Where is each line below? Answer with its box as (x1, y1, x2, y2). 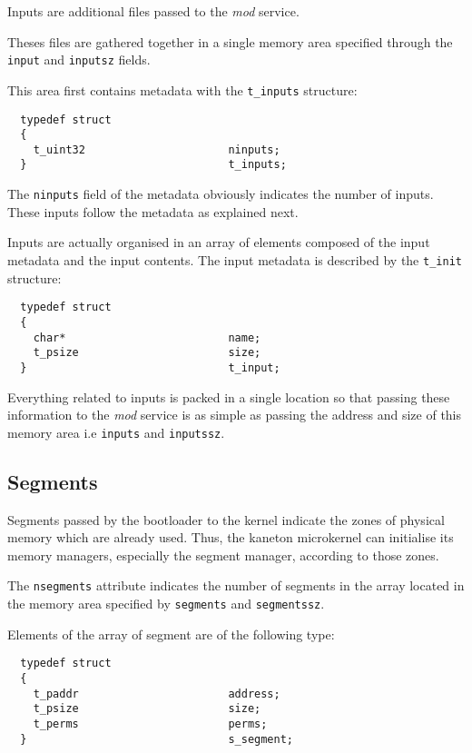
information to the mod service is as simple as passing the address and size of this (7, 405, 462, 424)
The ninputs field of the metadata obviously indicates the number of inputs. (7, 184, 434, 203)
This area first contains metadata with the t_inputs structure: (7, 80, 358, 99)
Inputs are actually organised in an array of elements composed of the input (7, 233, 430, 252)
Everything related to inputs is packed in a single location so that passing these (7, 387, 450, 406)
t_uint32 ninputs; (33, 143, 280, 156)
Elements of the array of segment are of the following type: (7, 624, 335, 643)
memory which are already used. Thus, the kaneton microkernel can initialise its (7, 528, 454, 547)
